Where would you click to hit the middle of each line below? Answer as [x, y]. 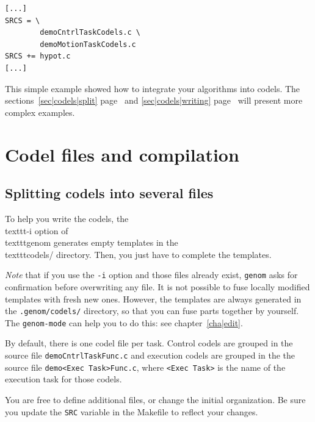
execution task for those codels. [63, 379]
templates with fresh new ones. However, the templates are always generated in [153, 299]
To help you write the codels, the [67, 218]
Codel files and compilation [122, 154]
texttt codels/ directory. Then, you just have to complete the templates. [138, 254]
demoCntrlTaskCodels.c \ [90, 33]
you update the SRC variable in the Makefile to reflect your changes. [132, 411]
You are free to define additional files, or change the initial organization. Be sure [155, 399]
